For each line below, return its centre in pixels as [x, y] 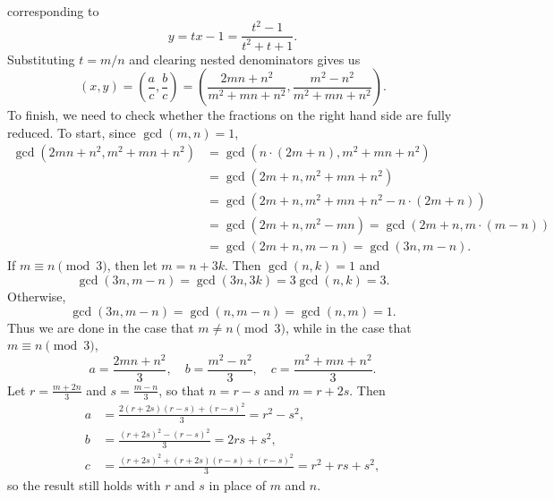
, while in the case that [348, 327]
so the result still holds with [84, 484]
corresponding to [53, 11]
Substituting [41, 59]
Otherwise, [37, 297]
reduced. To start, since [72, 132]
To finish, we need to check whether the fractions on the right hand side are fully [230, 115]
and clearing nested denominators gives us [245, 59]
